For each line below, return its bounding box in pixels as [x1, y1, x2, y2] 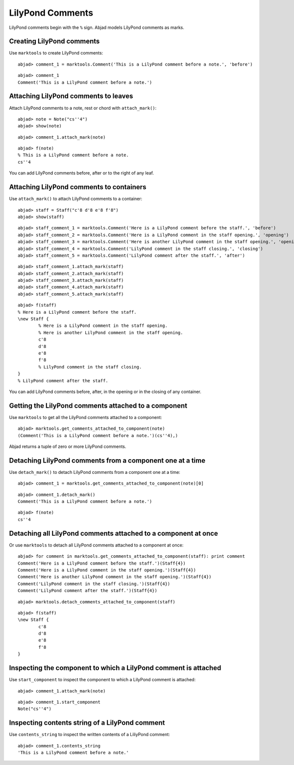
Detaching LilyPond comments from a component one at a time [9, 456, 206, 465]
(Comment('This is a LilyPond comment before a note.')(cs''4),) [18, 433, 178, 438]
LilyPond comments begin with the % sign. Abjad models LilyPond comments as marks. [9, 25, 185, 30]
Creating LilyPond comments [9, 37, 100, 46]
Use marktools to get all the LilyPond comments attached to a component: [9, 414, 162, 420]
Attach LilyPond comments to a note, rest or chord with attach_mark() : [9, 105, 157, 111]
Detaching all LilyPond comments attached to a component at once [9, 529, 218, 538]
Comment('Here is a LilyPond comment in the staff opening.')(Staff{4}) [18, 567, 196, 573]
